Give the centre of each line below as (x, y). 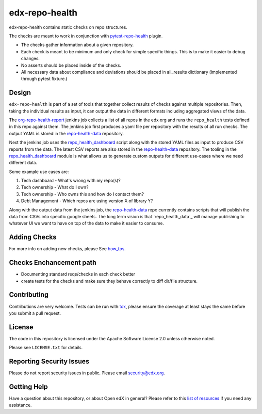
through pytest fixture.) (44, 79)
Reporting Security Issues (49, 361)
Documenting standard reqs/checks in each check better (78, 274)
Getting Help (28, 387)
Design (20, 93)
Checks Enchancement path (53, 263)
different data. (23, 163)
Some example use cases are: (39, 172)
